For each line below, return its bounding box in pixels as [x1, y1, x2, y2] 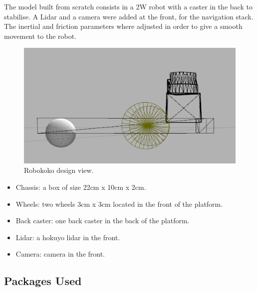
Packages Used [4, 273, 82, 289]
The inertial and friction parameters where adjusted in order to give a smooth [4, 21, 243, 31]
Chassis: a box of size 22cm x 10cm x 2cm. [15, 182, 146, 192]
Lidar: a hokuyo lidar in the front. [15, 232, 120, 242]
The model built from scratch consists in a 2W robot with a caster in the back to [4, 1, 253, 11]
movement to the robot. [4, 30, 77, 41]
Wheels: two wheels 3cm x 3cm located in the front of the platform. [15, 198, 223, 209]
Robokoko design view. [24, 165, 94, 175]
